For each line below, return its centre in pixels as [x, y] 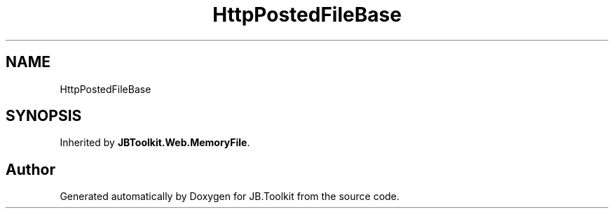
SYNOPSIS [44, 116]
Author [30, 169]
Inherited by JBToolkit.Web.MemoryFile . [155, 143]
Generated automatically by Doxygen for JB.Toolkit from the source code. [230, 197]
